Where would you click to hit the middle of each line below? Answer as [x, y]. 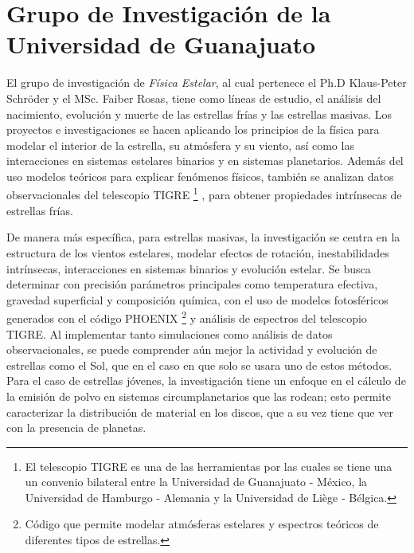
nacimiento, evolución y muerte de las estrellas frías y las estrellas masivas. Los [199, 114]
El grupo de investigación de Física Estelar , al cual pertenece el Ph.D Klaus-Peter [207, 82]
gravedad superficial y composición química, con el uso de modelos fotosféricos [197, 299]
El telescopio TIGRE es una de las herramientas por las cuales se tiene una [209, 466]
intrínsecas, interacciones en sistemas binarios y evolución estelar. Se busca [189, 268]
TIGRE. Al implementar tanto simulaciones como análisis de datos [170, 333]
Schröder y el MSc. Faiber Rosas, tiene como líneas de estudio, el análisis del [194, 98]
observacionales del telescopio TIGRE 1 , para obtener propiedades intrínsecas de [204, 194]
